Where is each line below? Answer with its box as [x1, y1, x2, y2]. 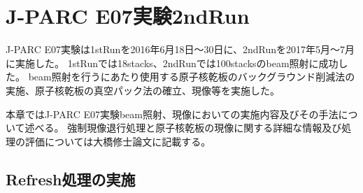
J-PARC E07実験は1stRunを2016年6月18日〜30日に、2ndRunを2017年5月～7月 [6, 42, 355, 57]
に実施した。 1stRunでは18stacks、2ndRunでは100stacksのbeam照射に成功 [6, 55, 339, 70]
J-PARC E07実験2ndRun [6, 1, 250, 30]
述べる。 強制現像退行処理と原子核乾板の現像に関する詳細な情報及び [24, 120, 342, 135]
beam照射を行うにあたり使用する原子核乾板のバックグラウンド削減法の [28, 69, 355, 84]
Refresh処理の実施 [6, 168, 136, 190]
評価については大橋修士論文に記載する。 [24, 134, 211, 148]
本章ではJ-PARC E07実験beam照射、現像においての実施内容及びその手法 [6, 106, 339, 121]
